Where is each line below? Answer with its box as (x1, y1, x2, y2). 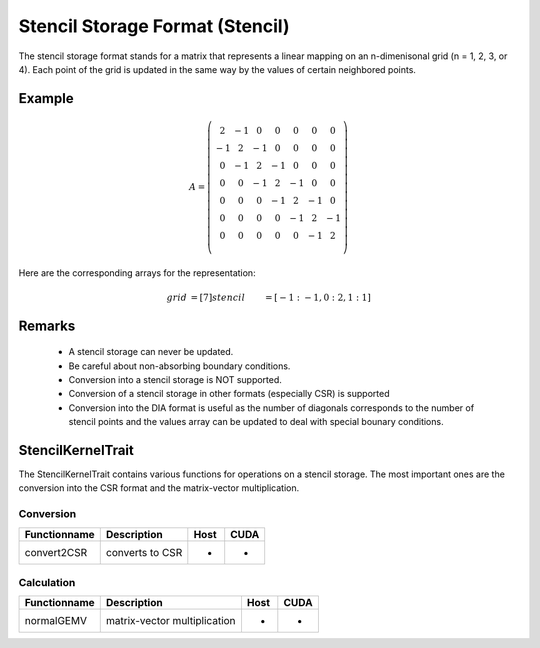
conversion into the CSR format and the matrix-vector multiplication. (18, 482, 300, 494)
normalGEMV (24, 614, 87, 628)
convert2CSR (24, 545, 88, 559)
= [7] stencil (190, 292, 245, 304)
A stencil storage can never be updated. (68, 346, 234, 358)
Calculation (18, 575, 76, 589)
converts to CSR (105, 545, 183, 559)
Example (18, 90, 74, 107)
